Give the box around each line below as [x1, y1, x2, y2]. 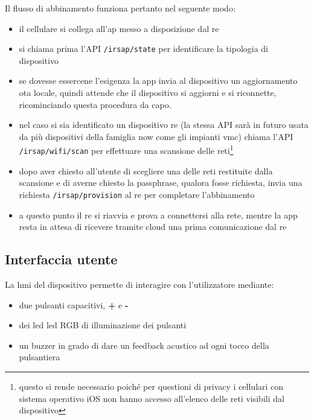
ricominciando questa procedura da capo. [19, 98, 171, 110]
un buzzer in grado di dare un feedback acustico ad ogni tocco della [19, 339, 269, 351]
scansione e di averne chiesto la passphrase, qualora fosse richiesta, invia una [19, 176, 303, 189]
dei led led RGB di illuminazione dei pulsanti [19, 319, 187, 331]
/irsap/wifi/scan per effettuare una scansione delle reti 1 [19, 142, 234, 157]
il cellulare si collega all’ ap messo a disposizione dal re [19, 22, 219, 34]
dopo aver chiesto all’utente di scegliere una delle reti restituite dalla [19, 164, 273, 177]
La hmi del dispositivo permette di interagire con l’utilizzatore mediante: [5, 278, 274, 290]
